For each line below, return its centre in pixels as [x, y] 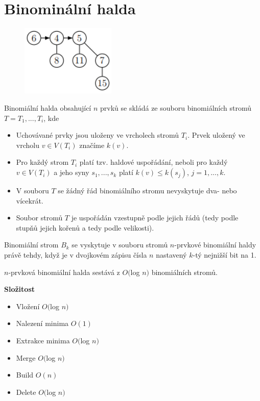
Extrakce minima [43, 340]
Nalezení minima [42, 323]
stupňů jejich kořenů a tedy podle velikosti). [85, 227]
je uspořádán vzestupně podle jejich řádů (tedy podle [155, 218]
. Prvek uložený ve [216, 135]
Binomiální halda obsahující [48, 108]
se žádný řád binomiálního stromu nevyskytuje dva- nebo [147, 191]
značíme [92, 145]
